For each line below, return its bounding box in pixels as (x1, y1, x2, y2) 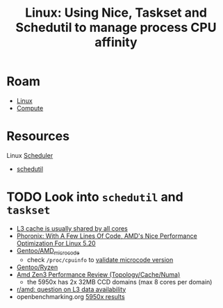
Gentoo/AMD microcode (16, 246, 80, 257)
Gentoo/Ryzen (16, 263, 58, 271)
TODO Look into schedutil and (6, 189, 183, 205)
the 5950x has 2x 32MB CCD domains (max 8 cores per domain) (26, 277, 213, 286)
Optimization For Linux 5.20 (16, 238, 96, 248)
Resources (6, 129, 70, 144)
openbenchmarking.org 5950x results (16, 292, 126, 300)
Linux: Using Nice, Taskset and (24, 5, 208, 21)
